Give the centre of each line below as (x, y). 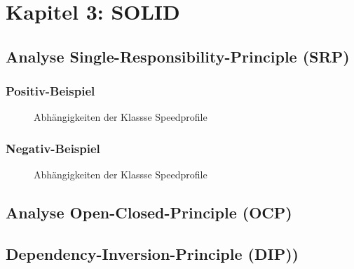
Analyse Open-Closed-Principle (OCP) (149, 212)
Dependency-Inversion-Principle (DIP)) (152, 253)
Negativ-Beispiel (53, 148)
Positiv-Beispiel (50, 91)
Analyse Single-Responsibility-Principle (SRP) (178, 56)
